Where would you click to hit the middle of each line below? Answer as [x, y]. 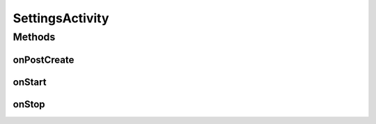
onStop [29, 104]
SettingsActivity [61, 18]
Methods [34, 37]
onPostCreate [44, 60]
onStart [30, 82]
